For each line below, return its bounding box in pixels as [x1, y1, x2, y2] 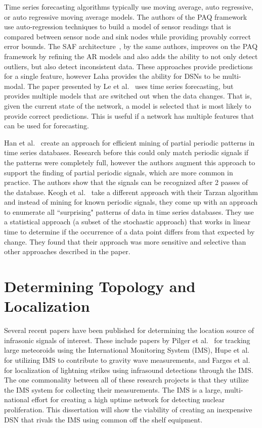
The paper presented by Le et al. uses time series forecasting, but [27, 80, 234, 91]
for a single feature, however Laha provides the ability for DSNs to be [4, 71, 221, 81]
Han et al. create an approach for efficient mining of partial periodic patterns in [4, 137, 255, 148]
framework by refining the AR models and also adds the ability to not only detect [4, 51, 258, 61]
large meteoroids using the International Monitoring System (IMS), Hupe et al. [4, 345, 249, 355]
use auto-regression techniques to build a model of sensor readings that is [4, 21, 231, 32]
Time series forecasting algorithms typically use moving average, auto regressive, [4, 2, 253, 12]
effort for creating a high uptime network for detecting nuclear [31, 394, 225, 405]
